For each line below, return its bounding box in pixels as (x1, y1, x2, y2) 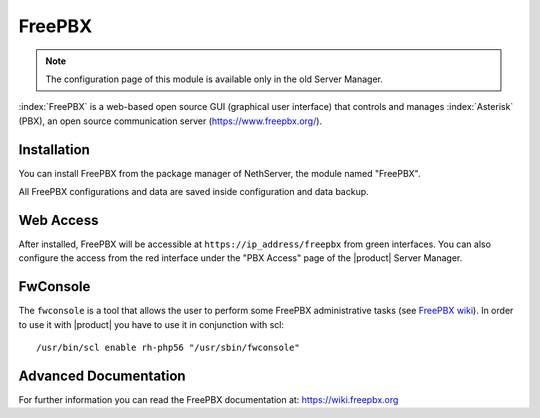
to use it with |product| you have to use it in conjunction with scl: (18, 318, 285, 330)
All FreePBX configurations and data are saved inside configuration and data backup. (18, 186, 369, 198)
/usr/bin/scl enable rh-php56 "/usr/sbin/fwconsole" (36, 342, 300, 353)
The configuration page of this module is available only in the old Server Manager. (45, 73, 384, 85)
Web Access (18, 211, 99, 229)
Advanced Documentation (18, 367, 186, 384)
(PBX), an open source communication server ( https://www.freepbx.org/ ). (18, 115, 323, 127)
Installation (18, 141, 90, 158)
